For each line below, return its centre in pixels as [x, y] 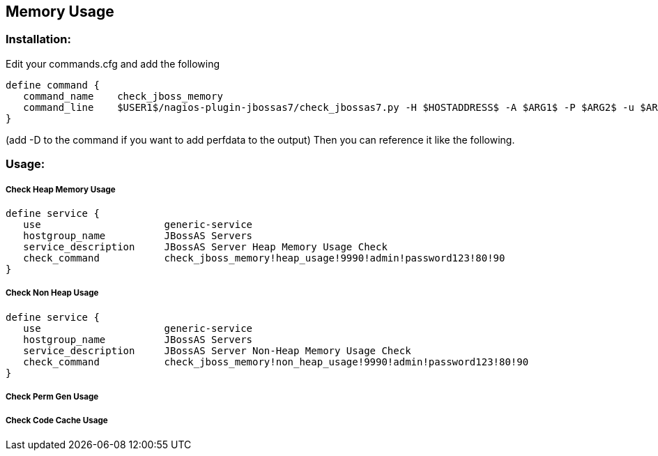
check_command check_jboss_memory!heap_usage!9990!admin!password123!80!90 [264, 258]
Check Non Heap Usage [52, 293]
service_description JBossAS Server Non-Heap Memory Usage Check [217, 350]
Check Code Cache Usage [57, 420]
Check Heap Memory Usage [61, 189]
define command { [53, 85]
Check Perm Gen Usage [52, 397]
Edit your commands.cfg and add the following [113, 63]
